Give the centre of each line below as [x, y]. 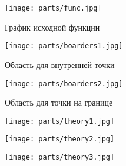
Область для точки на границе [59, 102]
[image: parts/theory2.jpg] [60, 139]
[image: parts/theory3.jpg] [60, 157]
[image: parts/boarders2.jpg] [64, 84]
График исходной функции [52, 27]
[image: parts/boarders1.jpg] [64, 46]
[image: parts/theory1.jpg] [60, 121]
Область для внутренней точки [60, 64]
